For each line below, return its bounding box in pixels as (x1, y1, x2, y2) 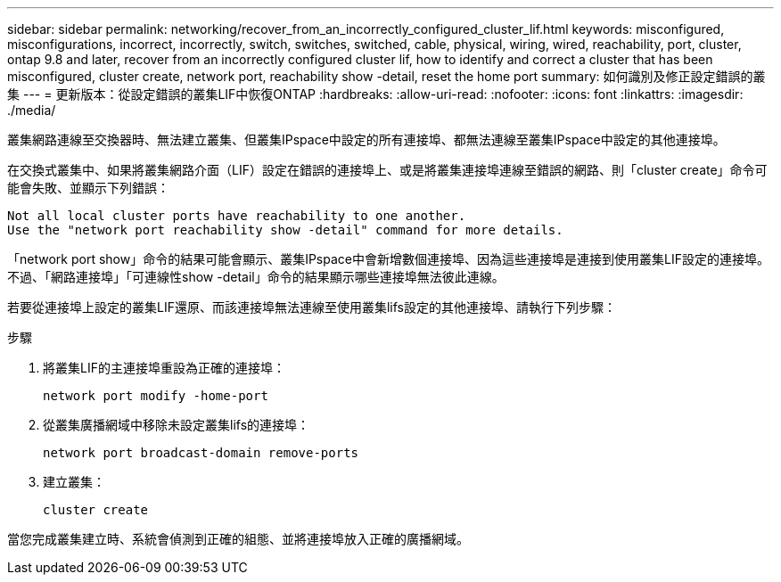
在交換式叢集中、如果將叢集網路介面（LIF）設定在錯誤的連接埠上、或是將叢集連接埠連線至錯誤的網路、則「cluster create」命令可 (7, 162, 768, 177)
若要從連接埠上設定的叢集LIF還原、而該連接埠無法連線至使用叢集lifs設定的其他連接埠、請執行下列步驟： (7, 299, 616, 315)
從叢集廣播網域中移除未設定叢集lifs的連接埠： (43, 417, 310, 432)
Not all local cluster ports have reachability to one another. (7, 209, 466, 223)
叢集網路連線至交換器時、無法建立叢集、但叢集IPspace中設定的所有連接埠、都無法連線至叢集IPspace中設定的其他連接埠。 (7, 132, 726, 147)
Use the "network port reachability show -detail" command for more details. (7, 223, 563, 237)
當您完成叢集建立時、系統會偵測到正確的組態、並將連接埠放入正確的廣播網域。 (7, 531, 469, 546)
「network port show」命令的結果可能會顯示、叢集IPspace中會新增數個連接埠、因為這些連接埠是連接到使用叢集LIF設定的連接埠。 (7, 251, 769, 266)
